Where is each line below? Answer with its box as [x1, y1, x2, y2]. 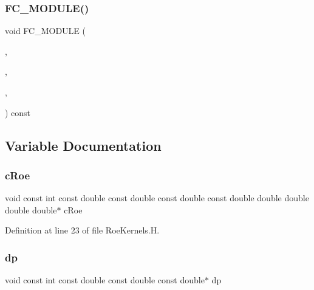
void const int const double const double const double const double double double [5, 192, 309, 204]
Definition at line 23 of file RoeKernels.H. [5, 224, 160, 236]
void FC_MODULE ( [5, 24, 86, 37]
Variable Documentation [5, 136, 162, 154]
